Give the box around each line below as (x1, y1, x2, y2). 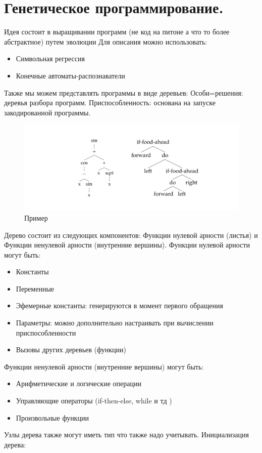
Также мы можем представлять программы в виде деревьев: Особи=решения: (4, 87, 243, 98)
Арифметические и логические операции (16, 378, 141, 389)
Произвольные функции (16, 412, 89, 423)
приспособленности (16, 327, 76, 338)
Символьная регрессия (16, 53, 85, 64)
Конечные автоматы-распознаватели (16, 70, 125, 80)
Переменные (16, 283, 55, 294)
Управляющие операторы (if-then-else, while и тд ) (16, 395, 172, 406)
